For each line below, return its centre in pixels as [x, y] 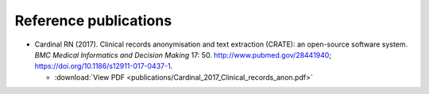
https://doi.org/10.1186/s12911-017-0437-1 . [104, 66]
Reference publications [93, 21]
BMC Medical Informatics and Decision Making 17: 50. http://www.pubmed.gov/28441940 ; [183, 55]
